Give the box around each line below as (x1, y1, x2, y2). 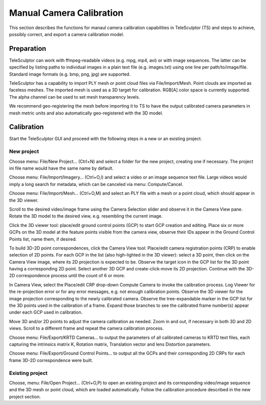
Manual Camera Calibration (9, 7, 124, 18)
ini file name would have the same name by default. (9, 165, 114, 171)
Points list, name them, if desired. (9, 236, 77, 242)
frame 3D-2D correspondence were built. (9, 357, 93, 363)
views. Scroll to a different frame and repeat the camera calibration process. (9, 326, 164, 331)
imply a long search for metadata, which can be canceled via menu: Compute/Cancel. (9, 181, 183, 187)
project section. (9, 394, 41, 400)
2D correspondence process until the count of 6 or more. (9, 273, 126, 279)
